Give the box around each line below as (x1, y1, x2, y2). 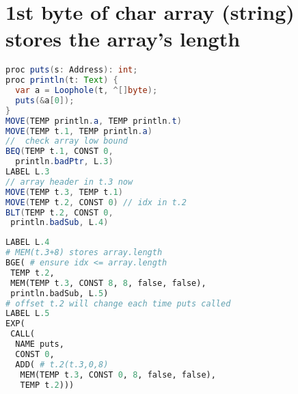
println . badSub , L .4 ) (10, 218, 109, 228)
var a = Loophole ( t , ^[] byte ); (15, 86, 158, 96)
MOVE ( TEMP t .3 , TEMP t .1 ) (5, 187, 123, 197)
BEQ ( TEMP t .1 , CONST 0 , (5, 146, 113, 157)
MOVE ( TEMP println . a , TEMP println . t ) (5, 116, 182, 126)
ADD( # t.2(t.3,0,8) (15, 359, 109, 369)
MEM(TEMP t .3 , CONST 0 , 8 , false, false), (20, 369, 216, 380)
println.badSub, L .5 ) (10, 288, 109, 298)
